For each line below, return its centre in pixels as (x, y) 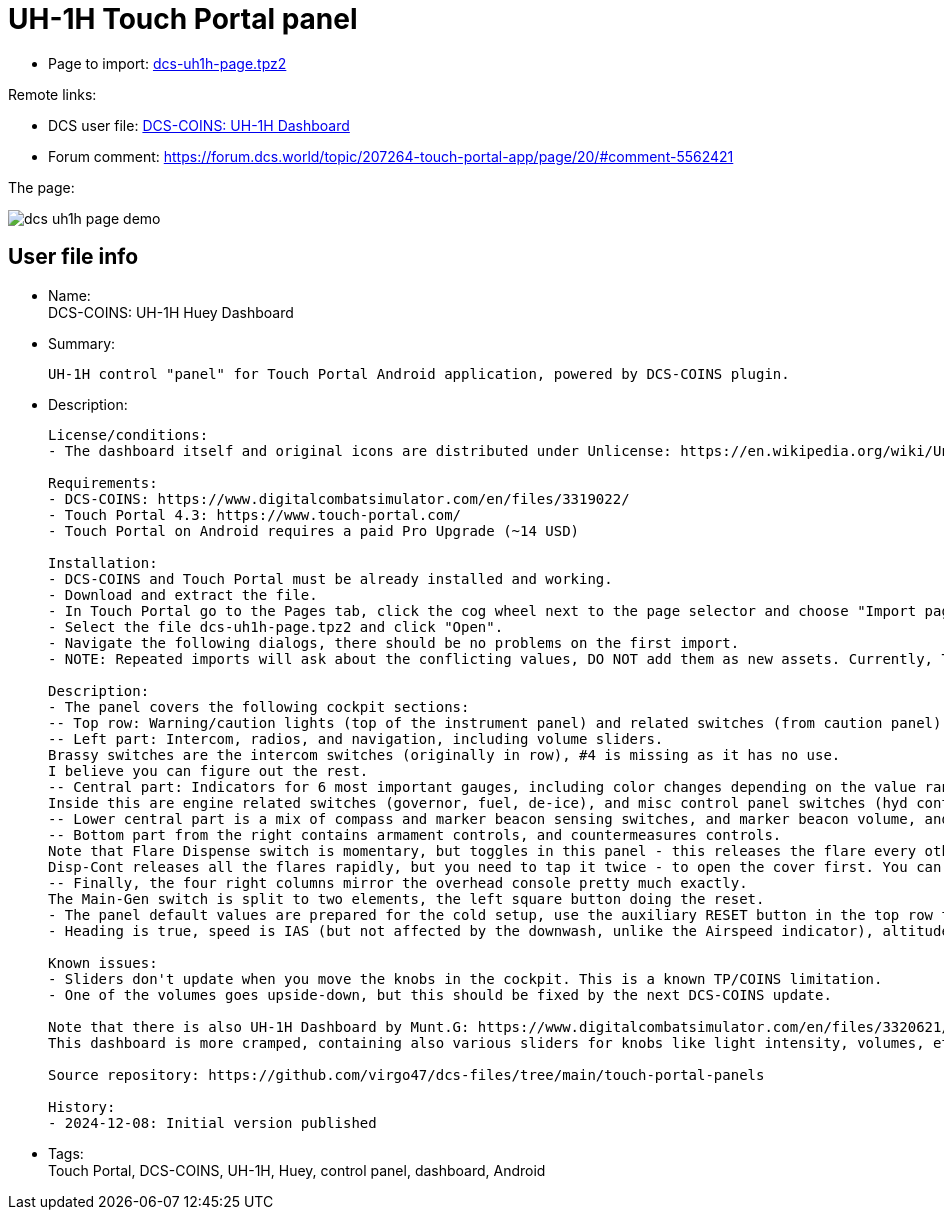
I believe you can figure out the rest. (208, 770)
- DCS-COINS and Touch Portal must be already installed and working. (330, 578)
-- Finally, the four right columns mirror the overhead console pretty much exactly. (398, 882)
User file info (73, 257)
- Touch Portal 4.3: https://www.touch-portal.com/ (255, 514)
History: (82, 1106)
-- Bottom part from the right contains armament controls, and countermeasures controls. (415, 834)
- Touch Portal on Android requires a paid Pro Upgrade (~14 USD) (314, 530)
